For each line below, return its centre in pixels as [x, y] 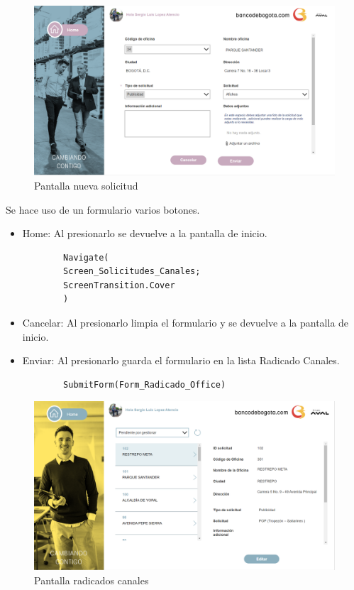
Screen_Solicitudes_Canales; [132, 272]
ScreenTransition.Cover [119, 285]
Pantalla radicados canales [92, 580]
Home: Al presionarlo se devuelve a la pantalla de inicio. [145, 233]
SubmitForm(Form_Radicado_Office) [145, 384]
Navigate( [86, 257]
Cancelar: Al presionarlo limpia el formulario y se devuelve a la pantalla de [186, 323]
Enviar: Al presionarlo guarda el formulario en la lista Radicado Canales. [181, 360]
